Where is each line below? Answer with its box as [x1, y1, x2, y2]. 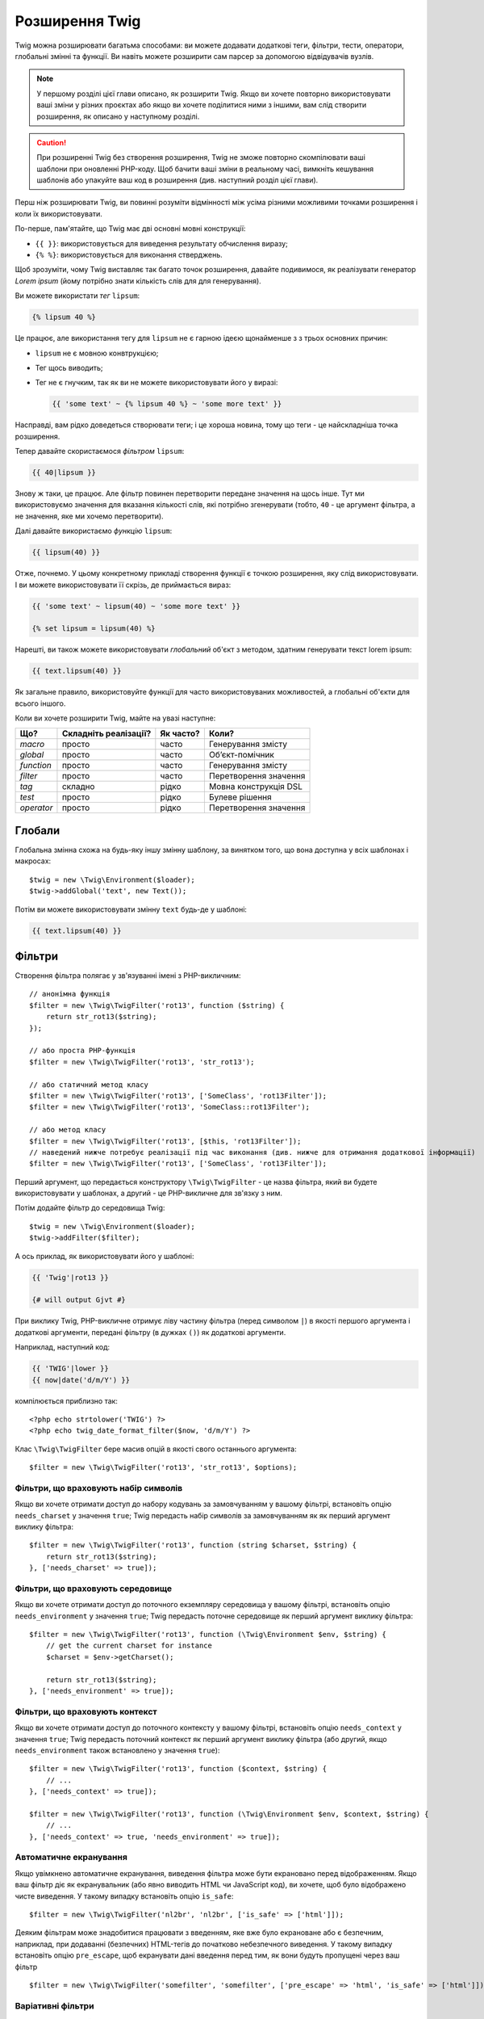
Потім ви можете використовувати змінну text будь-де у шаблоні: [15, 905, 248, 914]
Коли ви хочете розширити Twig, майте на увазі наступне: [15, 713, 216, 723]
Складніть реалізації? [61, 728, 152, 739]
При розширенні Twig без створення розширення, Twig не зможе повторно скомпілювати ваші [36, 153, 366, 162]
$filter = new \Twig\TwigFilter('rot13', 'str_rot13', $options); [29, 1463, 298, 1472]
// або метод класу [29, 1125, 106, 1135]
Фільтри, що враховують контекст [15, 1706, 157, 1717]
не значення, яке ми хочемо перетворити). [15, 511, 165, 521]
